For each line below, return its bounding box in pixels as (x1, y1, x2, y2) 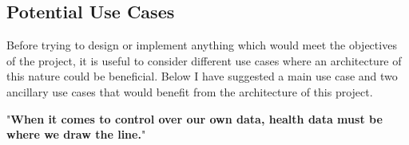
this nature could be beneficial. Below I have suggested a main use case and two (6, 68, 398, 84)
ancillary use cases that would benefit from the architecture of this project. (6, 83, 373, 100)
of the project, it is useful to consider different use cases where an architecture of (6, 52, 402, 69)
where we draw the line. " (6, 126, 146, 143)
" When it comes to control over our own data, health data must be (6, 110, 383, 127)
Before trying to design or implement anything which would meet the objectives (6, 37, 397, 53)
